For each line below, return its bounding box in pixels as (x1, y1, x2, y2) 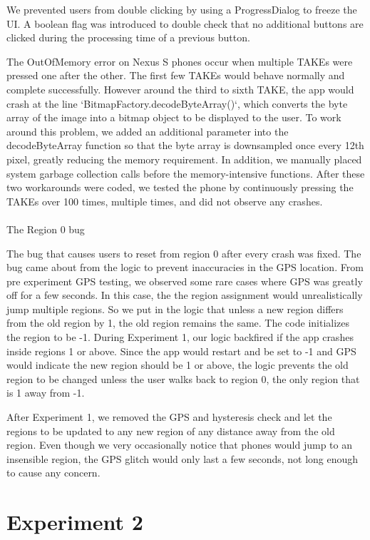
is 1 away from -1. (6, 385, 85, 400)
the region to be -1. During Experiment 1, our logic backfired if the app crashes (6, 330, 354, 345)
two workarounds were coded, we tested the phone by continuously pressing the (6, 180, 354, 195)
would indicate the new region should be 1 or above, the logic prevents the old (6, 357, 349, 372)
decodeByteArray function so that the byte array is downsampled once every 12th (6, 138, 364, 153)
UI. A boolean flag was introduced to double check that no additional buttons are (6, 16, 364, 31)
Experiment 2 (6, 507, 143, 536)
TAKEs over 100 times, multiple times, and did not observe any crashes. (6, 193, 323, 208)
